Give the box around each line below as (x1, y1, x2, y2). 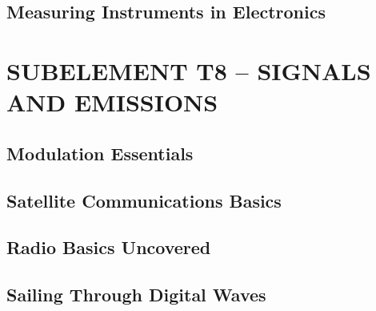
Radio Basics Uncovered (6, 235, 211, 260)
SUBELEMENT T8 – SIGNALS (6, 54, 371, 87)
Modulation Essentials (6, 140, 194, 165)
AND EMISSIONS (6, 86, 218, 119)
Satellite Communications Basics (6, 188, 282, 212)
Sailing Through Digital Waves (6, 282, 266, 307)
